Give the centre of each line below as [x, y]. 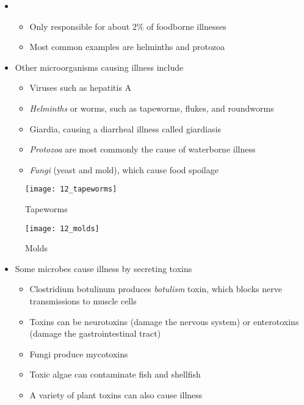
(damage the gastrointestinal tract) [95, 333]
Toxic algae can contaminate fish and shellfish [115, 374]
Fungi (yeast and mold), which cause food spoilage [124, 169]
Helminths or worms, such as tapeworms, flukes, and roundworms [152, 108]
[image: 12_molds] [62, 228]
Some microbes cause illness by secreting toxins [103, 268]
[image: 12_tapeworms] [71, 189]
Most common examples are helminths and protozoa [127, 47]
